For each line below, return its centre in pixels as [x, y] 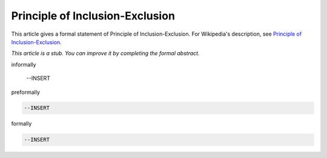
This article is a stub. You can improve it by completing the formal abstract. [105, 53]
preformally [26, 92]
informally [24, 64]
